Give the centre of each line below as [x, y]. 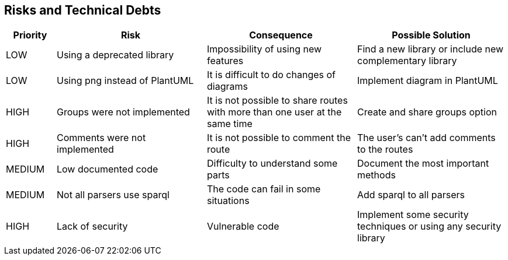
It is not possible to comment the [279, 138]
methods [376, 175]
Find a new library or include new [431, 49]
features [225, 61]
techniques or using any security [429, 226]
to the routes [385, 150]
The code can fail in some [264, 189]
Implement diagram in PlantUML [428, 81]
